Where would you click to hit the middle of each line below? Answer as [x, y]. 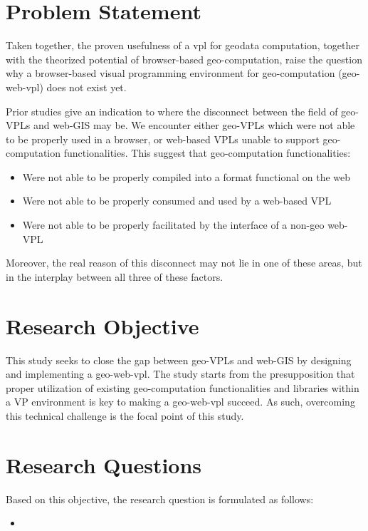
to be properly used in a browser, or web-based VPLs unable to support [163, 139]
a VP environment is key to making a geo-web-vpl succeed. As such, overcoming [180, 402]
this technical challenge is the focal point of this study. [125, 415]
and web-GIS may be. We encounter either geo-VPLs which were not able [194, 125]
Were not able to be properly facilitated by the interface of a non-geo [173, 225]
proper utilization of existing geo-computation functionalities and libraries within [183, 387]
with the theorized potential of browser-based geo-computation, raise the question [184, 59]
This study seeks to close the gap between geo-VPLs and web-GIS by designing [179, 360]
